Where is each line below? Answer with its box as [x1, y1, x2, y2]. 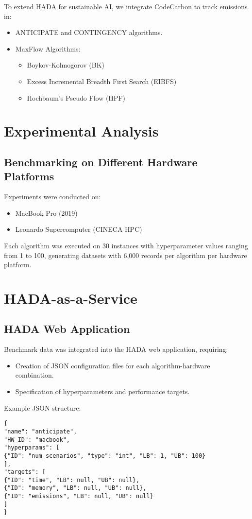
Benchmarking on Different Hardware [4, 154, 198, 169]
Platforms [4, 169, 54, 184]
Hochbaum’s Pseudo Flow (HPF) [27, 92, 125, 103]
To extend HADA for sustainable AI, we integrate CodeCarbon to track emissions [4, 1, 248, 11]
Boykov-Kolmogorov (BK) [27, 60, 105, 70]
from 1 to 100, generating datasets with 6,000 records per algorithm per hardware [4, 250, 247, 260]
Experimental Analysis [4, 121, 159, 141]
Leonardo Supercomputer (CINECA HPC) [15, 224, 142, 234]
